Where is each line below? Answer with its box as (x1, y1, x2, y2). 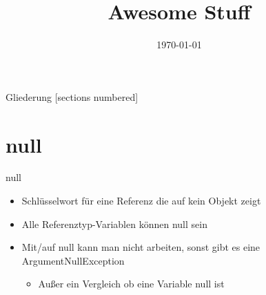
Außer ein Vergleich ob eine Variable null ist (38, 276, 225, 291)
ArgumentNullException (21, 253, 125, 267)
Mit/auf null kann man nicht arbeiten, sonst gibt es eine (21, 240, 260, 254)
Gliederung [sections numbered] (6, 89, 139, 104)
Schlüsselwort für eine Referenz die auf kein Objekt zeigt (21, 193, 261, 208)
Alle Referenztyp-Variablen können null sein (21, 216, 207, 231)
